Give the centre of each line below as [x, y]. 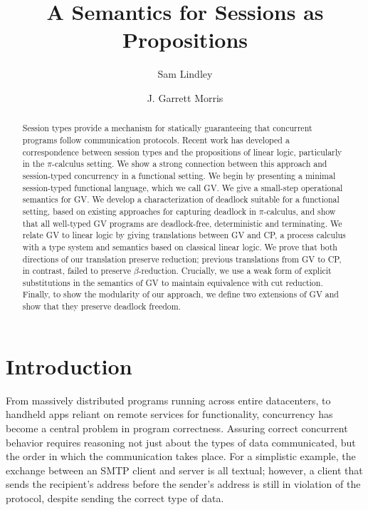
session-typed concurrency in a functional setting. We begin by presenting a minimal [179, 175]
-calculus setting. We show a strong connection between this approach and [189, 164]
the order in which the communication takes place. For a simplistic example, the [181, 456]
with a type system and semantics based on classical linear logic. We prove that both [180, 246]
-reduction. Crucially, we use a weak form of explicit [235, 271]
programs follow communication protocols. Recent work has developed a [156, 139]
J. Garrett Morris [185, 97]
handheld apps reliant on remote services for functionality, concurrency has [169, 414]
